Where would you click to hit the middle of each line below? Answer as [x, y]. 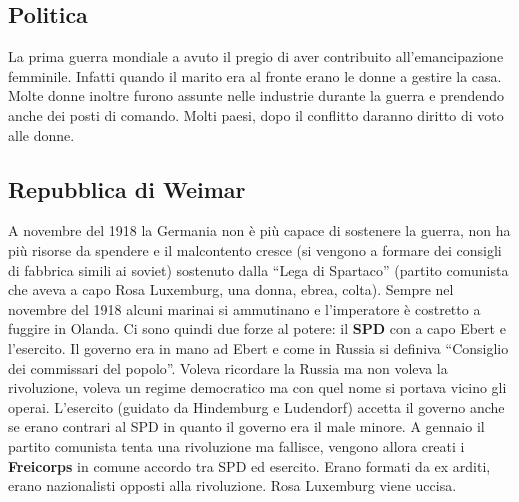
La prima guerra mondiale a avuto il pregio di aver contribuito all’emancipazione [256, 56]
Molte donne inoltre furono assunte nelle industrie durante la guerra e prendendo [256, 95]
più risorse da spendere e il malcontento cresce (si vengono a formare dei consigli [255, 249]
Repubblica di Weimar [127, 188]
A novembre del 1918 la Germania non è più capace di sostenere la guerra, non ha [259, 230]
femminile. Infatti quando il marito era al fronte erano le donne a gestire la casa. [255, 75]
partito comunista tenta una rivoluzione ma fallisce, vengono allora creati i [236, 445]
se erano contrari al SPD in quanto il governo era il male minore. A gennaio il [246, 426]
